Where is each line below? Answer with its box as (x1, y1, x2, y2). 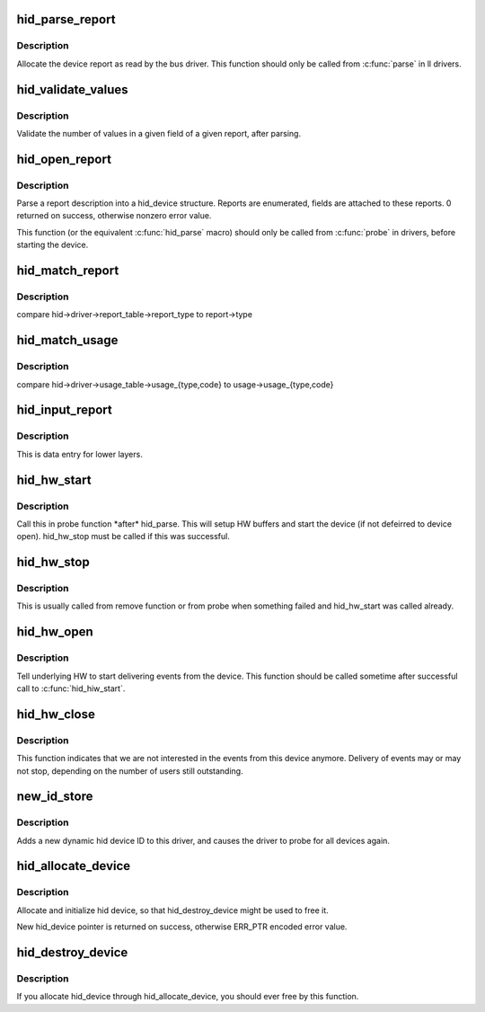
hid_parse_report (16, 12, 116, 27)
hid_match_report (16, 263, 119, 279)
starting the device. (16, 239, 89, 251)
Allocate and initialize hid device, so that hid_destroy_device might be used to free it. (16, 904, 330, 916)
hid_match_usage (16, 333, 119, 348)
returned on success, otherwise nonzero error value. (16, 210, 212, 221)
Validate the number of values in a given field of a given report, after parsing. (16, 128, 301, 138)
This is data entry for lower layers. (16, 448, 143, 459)
